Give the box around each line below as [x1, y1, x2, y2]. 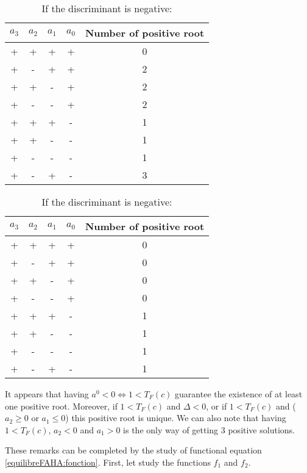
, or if [206, 399, 227, 412]
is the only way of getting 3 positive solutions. [123, 423, 295, 436]
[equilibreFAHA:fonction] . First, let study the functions [5, 455, 211, 468]
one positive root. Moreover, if [5, 399, 118, 412]
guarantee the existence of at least [175, 388, 303, 400]
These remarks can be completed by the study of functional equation [5, 444, 262, 457]
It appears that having [5, 388, 89, 400]
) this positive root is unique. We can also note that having [65, 411, 286, 424]
